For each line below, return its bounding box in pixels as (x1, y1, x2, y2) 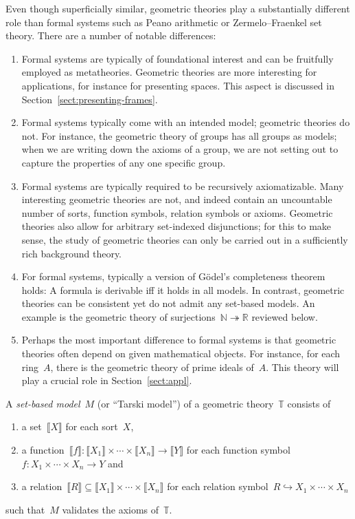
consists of (287, 396, 331, 410)
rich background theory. (21, 246, 122, 260)
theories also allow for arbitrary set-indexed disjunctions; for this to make (21, 219, 332, 233)
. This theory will (266, 359, 339, 374)
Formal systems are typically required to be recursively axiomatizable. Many (21, 178, 344, 193)
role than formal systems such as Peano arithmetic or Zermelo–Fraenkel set (5, 14, 322, 29)
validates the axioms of (62, 502, 159, 516)
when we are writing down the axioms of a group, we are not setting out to (21, 142, 339, 156)
